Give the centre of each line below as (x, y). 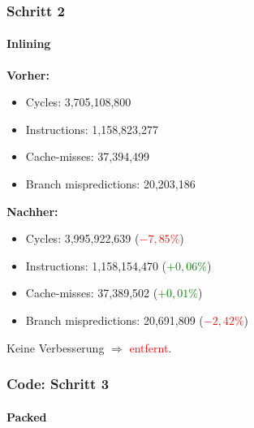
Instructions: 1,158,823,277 (92, 129)
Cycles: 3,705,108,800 (78, 102)
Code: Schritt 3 (58, 384)
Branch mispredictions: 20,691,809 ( (114, 320)
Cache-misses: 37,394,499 (88, 156)
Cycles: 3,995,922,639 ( (82, 238)
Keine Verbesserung (56, 347)
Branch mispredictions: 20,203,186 (110, 184)
